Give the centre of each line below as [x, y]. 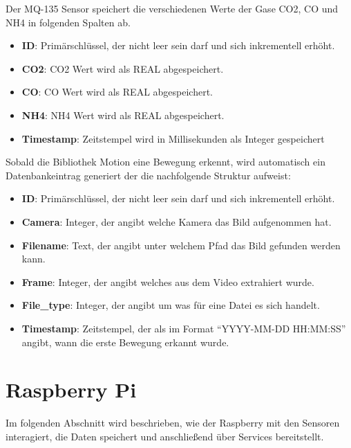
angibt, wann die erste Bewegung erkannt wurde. [125, 342]
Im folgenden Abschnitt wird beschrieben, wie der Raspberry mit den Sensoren [173, 423]
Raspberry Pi [71, 389]
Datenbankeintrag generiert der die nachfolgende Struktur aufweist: [148, 175]
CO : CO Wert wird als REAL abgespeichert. [117, 92]
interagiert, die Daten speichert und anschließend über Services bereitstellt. [165, 436]
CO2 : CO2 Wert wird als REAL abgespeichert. [123, 68]
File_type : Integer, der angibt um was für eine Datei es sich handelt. [171, 305]
